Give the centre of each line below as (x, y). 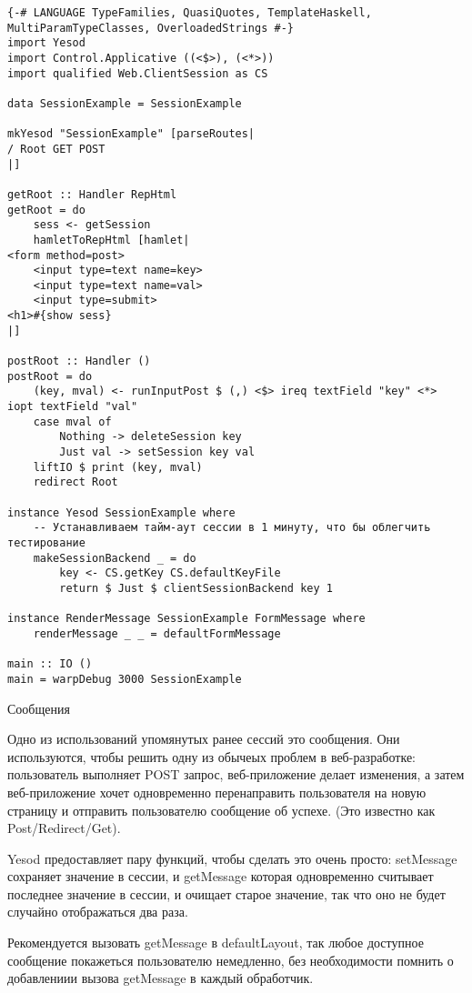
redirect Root (75, 482)
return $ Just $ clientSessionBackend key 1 (196, 588)
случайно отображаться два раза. (98, 912)
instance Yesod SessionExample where (121, 512)
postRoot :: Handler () (79, 361)
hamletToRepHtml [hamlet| (111, 240)
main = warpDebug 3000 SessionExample (125, 679)
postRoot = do (50, 376)
